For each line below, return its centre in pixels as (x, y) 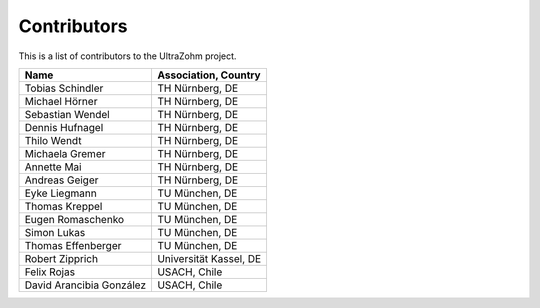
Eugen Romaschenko (74, 219)
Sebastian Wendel (67, 114)
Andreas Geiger (61, 180)
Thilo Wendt (53, 140)
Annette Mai (53, 167)
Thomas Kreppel (63, 206)
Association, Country (208, 75)
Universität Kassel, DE (209, 258)
